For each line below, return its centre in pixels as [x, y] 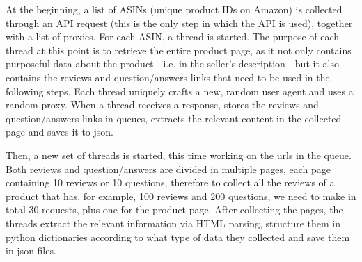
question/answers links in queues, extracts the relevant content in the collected [174, 118]
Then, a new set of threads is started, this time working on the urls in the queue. [179, 155]
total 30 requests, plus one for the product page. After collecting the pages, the [174, 210]
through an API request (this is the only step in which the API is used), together [179, 23]
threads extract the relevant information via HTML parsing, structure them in [173, 223]
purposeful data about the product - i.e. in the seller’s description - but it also [172, 64]
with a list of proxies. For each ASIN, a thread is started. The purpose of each [173, 36]
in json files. [31, 251]
